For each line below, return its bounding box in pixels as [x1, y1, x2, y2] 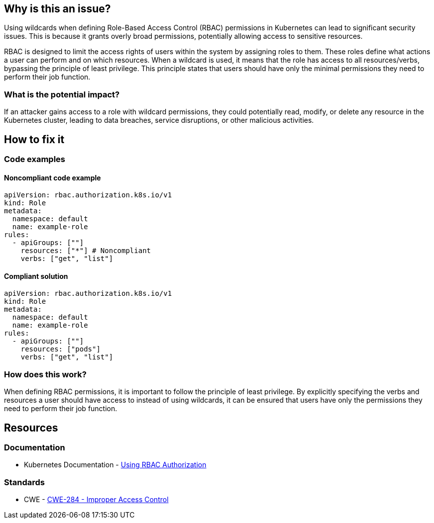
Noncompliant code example [4, 173, 101, 182]
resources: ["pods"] [20, 345, 101, 353]
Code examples [4, 154, 66, 165]
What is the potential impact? [4, 89, 120, 99]
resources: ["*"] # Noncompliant [20, 247, 151, 255]
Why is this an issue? [4, 2, 111, 15]
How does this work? [4, 369, 87, 379]
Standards [4, 477, 45, 487]
